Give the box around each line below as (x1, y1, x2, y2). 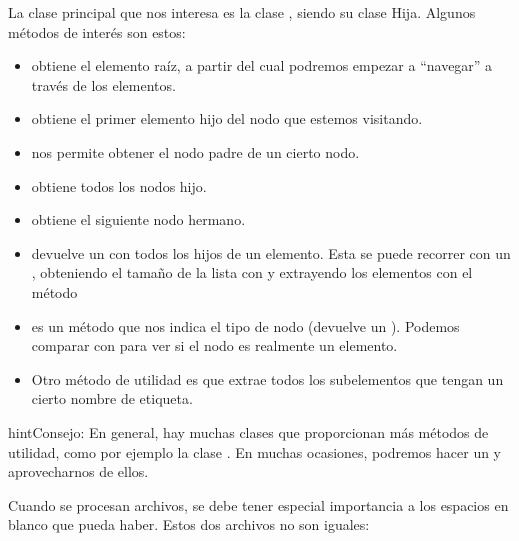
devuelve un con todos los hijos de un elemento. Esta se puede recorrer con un (31, 242, 511, 263)
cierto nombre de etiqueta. (31, 388, 193, 409)
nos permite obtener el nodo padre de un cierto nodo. (31, 141, 360, 162)
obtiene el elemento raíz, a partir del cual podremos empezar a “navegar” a (31, 55, 493, 76)
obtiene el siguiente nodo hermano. (31, 209, 246, 230)
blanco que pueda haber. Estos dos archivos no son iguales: (8, 514, 370, 535)
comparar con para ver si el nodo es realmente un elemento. (31, 335, 398, 356)
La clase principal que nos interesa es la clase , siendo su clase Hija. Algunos (8, 2, 476, 22)
